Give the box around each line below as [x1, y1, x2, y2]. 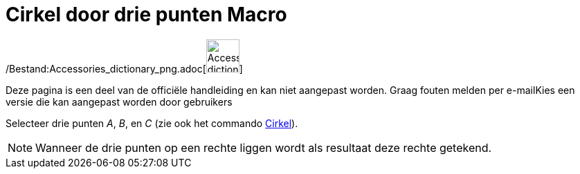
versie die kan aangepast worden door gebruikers [6, 95, 233, 108]
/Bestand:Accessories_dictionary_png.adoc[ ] [6, 62, 243, 75]
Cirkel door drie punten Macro [6, 3, 287, 26]
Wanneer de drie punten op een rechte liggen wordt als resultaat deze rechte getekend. [35, 140, 492, 155]
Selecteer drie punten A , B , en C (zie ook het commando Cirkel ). [6, 117, 298, 129]
